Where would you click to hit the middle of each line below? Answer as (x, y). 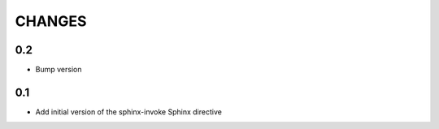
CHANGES (51, 21)
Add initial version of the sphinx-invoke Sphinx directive (129, 112)
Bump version (59, 70)
